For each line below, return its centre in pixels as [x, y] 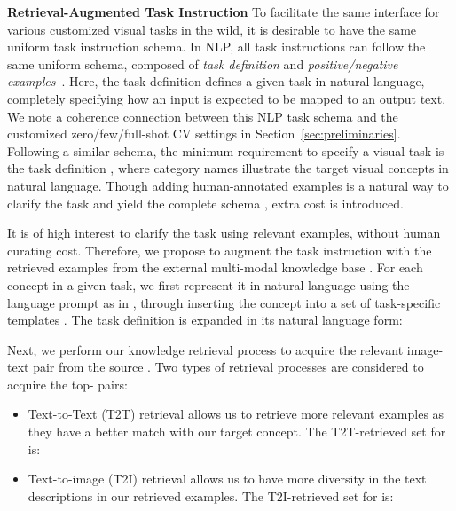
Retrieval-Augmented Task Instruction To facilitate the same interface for [224, 12]
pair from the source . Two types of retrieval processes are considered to [228, 367]
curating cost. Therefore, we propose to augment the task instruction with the [220, 250]
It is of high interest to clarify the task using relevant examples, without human [224, 233]
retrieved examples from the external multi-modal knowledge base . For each [215, 267]
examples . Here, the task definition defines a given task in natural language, [216, 81]
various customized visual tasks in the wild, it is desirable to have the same [212, 29]
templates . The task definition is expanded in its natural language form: [205, 320]
